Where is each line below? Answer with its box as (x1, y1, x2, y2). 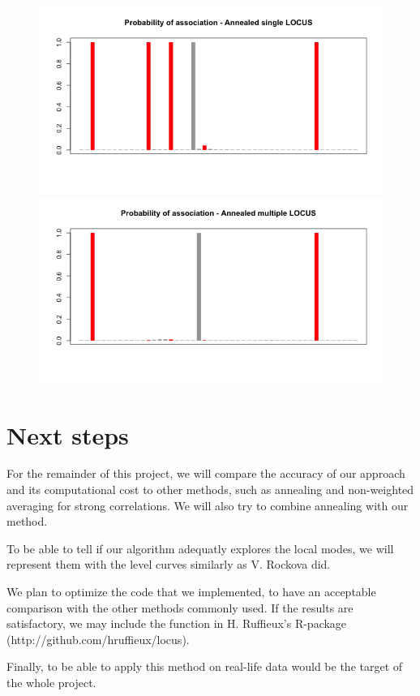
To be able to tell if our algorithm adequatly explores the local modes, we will (6, 539, 394, 556)
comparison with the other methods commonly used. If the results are (6, 599, 354, 616)
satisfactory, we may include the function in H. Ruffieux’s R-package (6, 615, 347, 632)
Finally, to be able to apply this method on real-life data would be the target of (6, 658, 403, 675)
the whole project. (6, 673, 96, 690)
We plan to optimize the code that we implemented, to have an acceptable (6, 583, 376, 599)
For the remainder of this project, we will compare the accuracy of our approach (6, 465, 405, 482)
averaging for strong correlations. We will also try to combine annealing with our (6, 496, 409, 513)
